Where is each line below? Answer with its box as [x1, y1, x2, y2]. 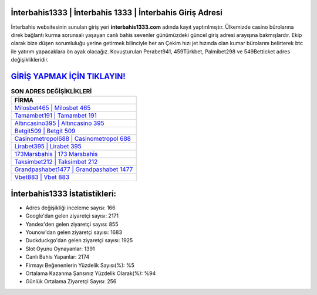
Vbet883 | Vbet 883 [14, 173, 70, 181]
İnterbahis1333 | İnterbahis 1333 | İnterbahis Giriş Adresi [11, 8, 222, 18]
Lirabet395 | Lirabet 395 [14, 143, 82, 151]
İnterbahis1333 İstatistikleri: [11, 188, 117, 199]
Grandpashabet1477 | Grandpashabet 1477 [14, 165, 133, 174]
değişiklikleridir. [11, 56, 49, 63]
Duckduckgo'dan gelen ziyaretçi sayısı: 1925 [25, 237, 133, 244]
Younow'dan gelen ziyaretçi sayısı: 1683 [25, 229, 123, 236]
